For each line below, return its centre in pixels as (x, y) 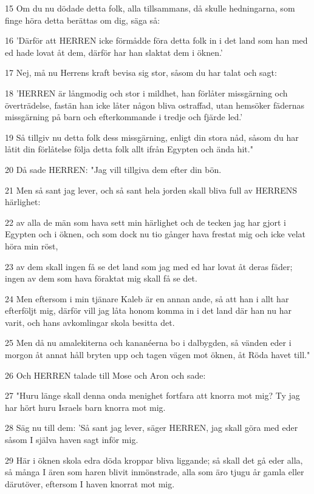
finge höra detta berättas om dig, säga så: (83, 20)
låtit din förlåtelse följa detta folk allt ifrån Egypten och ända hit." (129, 149)
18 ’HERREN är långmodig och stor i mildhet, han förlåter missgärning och (146, 93)
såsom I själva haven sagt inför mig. (72, 440)
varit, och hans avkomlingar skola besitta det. (90, 322)
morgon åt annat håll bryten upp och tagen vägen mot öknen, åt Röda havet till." (158, 355)
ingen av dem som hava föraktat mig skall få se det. (101, 278)
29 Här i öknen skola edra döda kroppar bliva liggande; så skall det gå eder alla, (154, 460)
